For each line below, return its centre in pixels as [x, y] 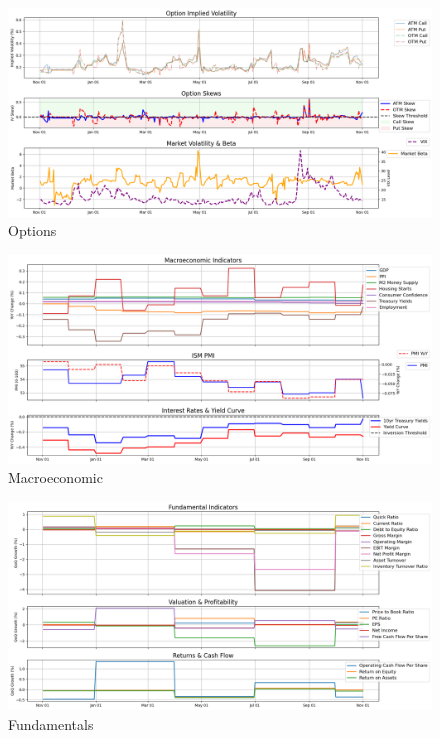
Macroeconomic [55, 477]
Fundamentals [51, 724]
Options [32, 230]
